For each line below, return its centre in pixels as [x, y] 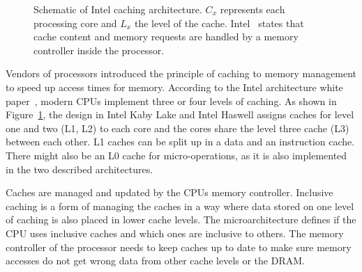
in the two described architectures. [80, 169]
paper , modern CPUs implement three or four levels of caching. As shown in [171, 101]
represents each [252, 9]
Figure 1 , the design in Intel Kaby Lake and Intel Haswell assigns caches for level [180, 114]
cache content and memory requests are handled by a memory [166, 37]
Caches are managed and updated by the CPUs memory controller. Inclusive [169, 192]
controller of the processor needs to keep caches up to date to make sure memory [179, 247]
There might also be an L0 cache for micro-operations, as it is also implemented [176, 155]
